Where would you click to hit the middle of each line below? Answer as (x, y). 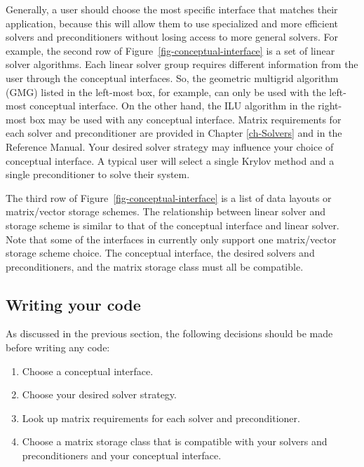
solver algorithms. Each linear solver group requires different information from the (182, 64)
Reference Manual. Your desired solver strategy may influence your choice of (170, 146)
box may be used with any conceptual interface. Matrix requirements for (186, 119)
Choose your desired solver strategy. (99, 394)
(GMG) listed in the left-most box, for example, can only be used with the (166, 92)
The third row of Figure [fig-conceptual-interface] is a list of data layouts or (169, 197)
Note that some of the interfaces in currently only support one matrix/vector (171, 239)
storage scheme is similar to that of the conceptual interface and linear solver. (173, 225)
